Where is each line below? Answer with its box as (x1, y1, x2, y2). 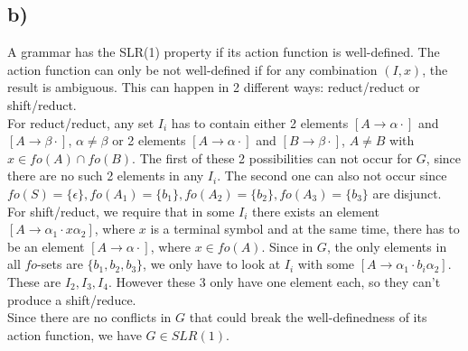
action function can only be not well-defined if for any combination (7, 60, 378, 79)
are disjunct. (372, 183, 442, 202)
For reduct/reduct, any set (7, 113, 154, 132)
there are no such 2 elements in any (7, 166, 204, 185)
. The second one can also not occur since (217, 166, 447, 185)
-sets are (37, 254, 83, 273)
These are (7, 272, 61, 291)
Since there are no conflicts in (7, 308, 172, 327)
